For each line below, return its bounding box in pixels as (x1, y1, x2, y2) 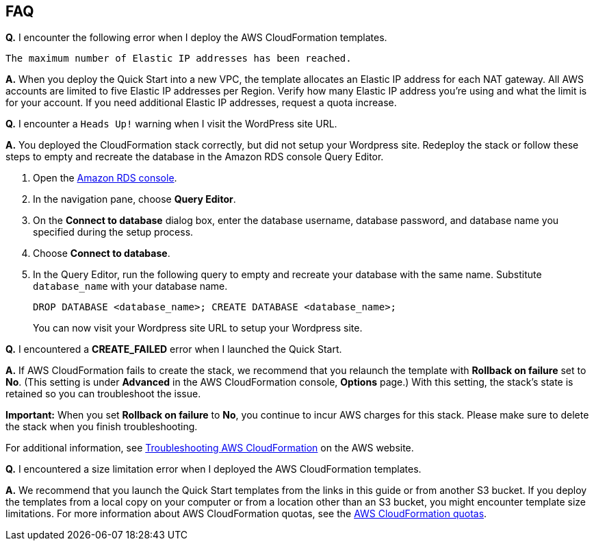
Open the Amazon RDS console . (33, 172, 177, 184)
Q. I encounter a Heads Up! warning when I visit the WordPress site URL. (5, 118, 337, 130)
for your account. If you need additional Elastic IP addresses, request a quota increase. (5, 97, 397, 109)
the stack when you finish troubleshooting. (5, 421, 198, 433)
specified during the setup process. (33, 226, 194, 238)
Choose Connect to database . (33, 247, 170, 260)
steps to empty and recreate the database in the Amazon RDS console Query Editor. (5, 151, 384, 163)
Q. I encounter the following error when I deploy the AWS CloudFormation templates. (5, 32, 387, 44)
